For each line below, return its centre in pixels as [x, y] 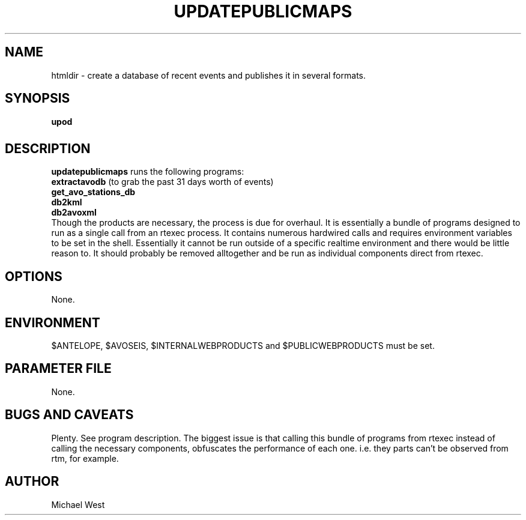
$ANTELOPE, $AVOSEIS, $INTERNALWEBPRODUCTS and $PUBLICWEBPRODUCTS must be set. [243, 345]
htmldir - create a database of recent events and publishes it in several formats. [208, 75]
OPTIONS [34, 276]
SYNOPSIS [38, 98]
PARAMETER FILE [58, 369]
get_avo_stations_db [93, 192]
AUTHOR [32, 482]
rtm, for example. [85, 458]
